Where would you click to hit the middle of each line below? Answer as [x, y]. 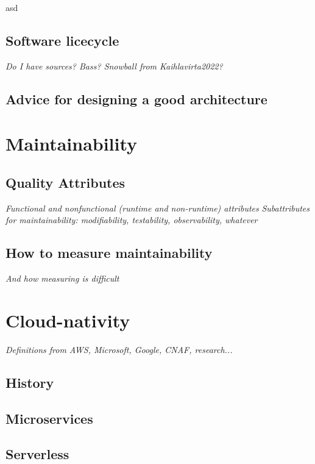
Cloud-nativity [68, 320]
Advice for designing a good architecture [136, 98]
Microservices [49, 418]
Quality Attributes [65, 182]
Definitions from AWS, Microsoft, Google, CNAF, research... [119, 349]
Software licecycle [62, 40]
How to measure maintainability [109, 253]
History [30, 382]
